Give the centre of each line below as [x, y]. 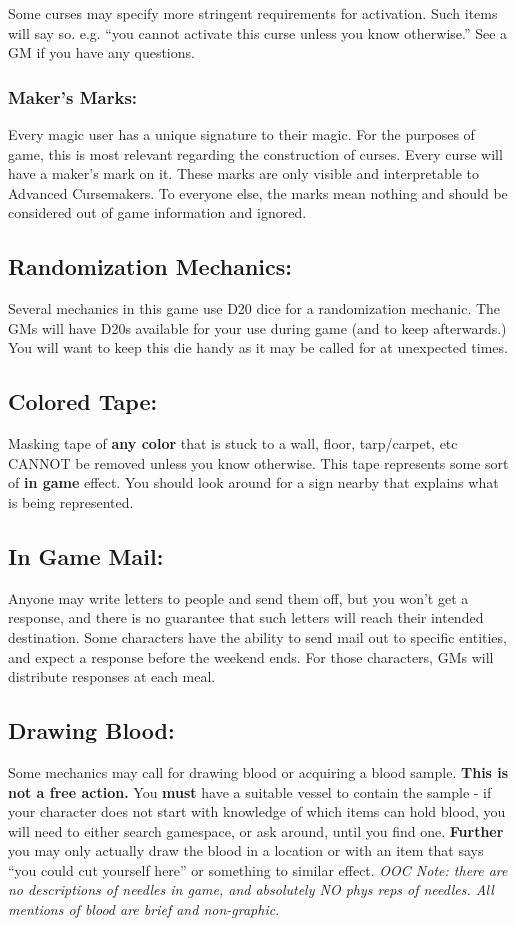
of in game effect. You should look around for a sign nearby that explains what [253, 482]
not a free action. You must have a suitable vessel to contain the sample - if [250, 791]
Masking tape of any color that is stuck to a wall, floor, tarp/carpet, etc [233, 443]
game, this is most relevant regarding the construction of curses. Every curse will [255, 153]
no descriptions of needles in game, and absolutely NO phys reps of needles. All [251, 889]
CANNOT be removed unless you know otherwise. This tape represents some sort [258, 462]
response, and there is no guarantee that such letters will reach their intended [246, 617]
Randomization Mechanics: [150, 266]
